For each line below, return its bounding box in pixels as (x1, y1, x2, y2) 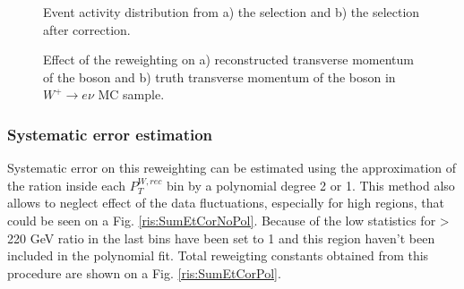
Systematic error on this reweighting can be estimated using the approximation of (7, 158, 457, 177)
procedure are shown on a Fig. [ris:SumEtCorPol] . (7, 263, 281, 282)
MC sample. (98, 85, 165, 104)
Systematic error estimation (7, 123, 213, 145)
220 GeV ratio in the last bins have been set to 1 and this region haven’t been (7, 228, 435, 247)
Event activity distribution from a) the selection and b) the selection (43, 3, 420, 21)
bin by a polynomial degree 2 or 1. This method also (166, 175, 455, 194)
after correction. (43, 20, 131, 38)
